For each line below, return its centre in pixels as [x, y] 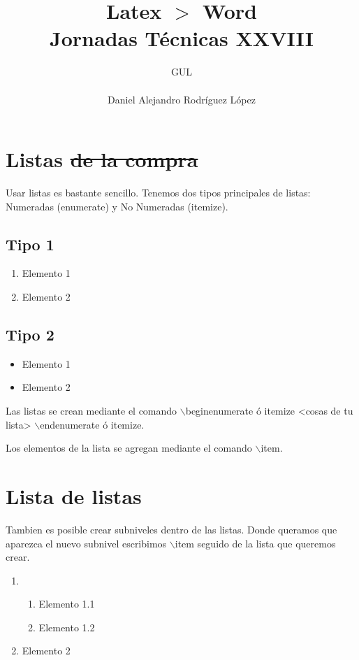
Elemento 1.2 [67, 627]
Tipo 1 [30, 244]
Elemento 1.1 [67, 604]
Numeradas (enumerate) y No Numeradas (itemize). [117, 206]
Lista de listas [74, 495]
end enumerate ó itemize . [92, 424]
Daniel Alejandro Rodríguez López [182, 99]
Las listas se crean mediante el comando [91, 410]
